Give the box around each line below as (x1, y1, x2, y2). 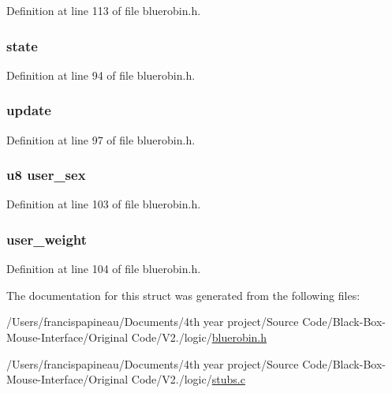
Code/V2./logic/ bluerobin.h (131, 329, 267, 346)
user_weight (6, 229, 88, 249)
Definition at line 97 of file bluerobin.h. (6, 131, 196, 148)
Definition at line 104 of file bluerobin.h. (6, 260, 201, 277)
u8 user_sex (6, 165, 86, 185)
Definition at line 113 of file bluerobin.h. (6, 2, 201, 18)
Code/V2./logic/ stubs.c (131, 371, 245, 387)
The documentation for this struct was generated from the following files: (6, 286, 360, 303)
